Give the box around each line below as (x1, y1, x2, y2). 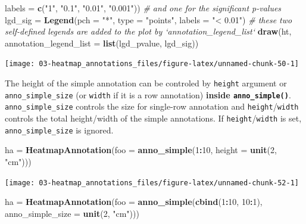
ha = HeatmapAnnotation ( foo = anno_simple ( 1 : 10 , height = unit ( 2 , (5, 144, 277, 156)
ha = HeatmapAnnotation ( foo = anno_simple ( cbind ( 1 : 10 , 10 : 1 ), (5, 195, 263, 208)
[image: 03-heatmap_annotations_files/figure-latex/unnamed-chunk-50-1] (5, 60, 299, 69)
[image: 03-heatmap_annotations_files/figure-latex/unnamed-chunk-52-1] (5, 178, 299, 187)
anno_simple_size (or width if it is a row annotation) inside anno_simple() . (5, 88, 291, 101)
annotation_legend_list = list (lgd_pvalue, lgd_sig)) (5, 36, 199, 49)
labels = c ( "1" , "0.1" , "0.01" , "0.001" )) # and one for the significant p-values (5, 2, 282, 14)
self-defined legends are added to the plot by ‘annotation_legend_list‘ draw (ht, (5, 25, 292, 38)
